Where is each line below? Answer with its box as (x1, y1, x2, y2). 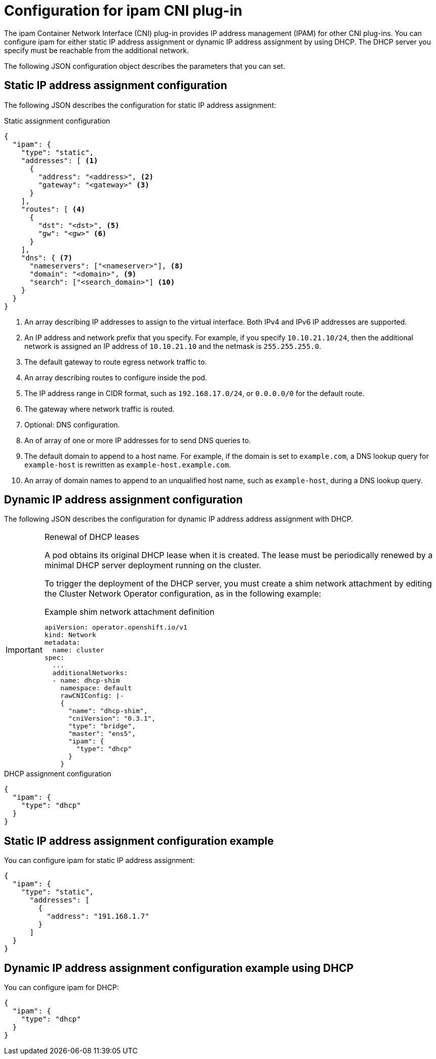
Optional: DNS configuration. (24, 420, 120, 429)
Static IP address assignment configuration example (4, 834, 274, 847)
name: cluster (52, 646, 104, 654)
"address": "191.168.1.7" (47, 912, 149, 921)
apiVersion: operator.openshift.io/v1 (44, 623, 187, 632)
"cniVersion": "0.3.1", (68, 715, 156, 723)
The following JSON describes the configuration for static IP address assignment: (4, 100, 276, 109)
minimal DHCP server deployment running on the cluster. (44, 560, 261, 571)
